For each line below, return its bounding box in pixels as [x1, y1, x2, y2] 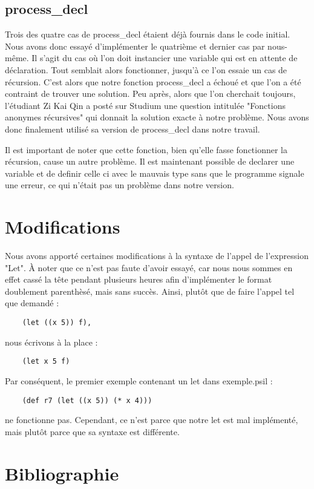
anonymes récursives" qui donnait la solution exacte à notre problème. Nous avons [5, 111, 309, 123]
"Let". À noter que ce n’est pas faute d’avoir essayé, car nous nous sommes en [5, 261, 293, 274]
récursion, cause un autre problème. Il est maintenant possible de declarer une [5, 155, 295, 168]
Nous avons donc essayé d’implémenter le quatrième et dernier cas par [5, 39, 265, 52]
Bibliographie [5, 461, 119, 485]
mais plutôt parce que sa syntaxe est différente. [5, 425, 180, 438]
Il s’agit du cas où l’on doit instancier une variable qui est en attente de [31, 51, 298, 64]
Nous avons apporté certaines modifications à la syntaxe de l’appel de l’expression [5, 249, 309, 262]
